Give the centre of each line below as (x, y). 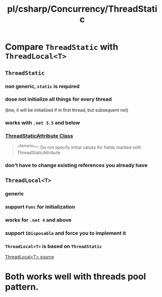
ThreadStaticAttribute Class (39, 136)
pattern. (22, 287)
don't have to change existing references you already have (76, 165)
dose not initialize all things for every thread (58, 99)
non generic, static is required (42, 86)
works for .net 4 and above (38, 220)
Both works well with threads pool (75, 277)
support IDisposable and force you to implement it (66, 233)
